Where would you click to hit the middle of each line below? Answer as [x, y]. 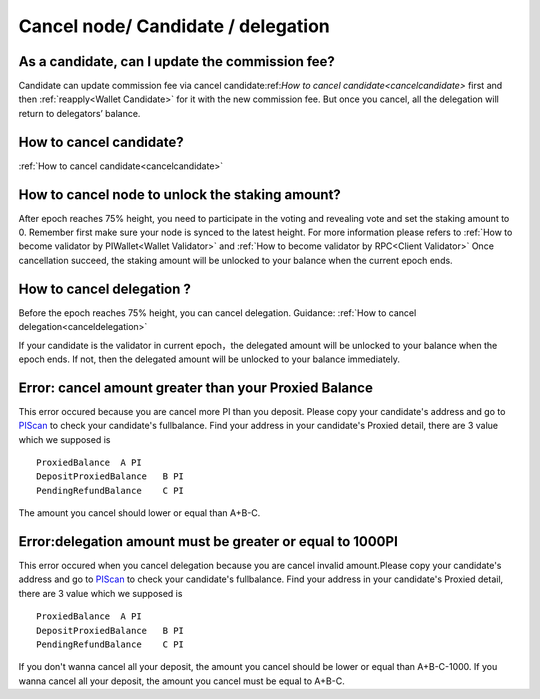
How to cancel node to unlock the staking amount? [180, 194]
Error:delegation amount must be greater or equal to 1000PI [208, 541]
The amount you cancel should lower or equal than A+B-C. [139, 513]
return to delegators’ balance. [79, 113]
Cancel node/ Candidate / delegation [174, 26]
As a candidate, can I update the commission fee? [176, 61]
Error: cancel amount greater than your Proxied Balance [196, 387]
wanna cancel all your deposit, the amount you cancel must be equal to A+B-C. [181, 681]
